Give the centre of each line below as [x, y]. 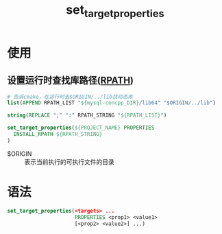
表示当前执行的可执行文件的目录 [69, 162]
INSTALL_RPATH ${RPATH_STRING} [58, 134]
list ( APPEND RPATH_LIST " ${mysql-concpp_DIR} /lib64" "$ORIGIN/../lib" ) [111, 103]
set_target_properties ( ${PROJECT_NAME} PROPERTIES [81, 128]
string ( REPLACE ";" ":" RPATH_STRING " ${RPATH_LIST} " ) [87, 115]
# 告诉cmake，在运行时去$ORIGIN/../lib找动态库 [70, 97]
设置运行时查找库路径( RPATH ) [71, 81]
